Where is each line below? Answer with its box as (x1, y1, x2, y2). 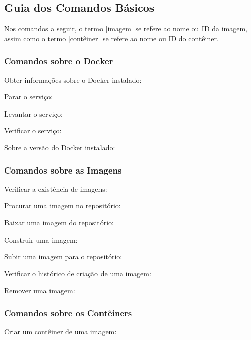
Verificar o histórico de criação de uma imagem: (4, 268, 152, 278)
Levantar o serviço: (4, 108, 63, 119)
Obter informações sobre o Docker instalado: (4, 74, 142, 85)
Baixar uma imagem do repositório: (4, 217, 114, 228)
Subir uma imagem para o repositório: (4, 251, 122, 262)
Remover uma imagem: (4, 285, 75, 296)
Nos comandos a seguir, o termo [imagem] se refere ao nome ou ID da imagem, (4, 23, 248, 34)
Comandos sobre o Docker (4, 54, 113, 67)
